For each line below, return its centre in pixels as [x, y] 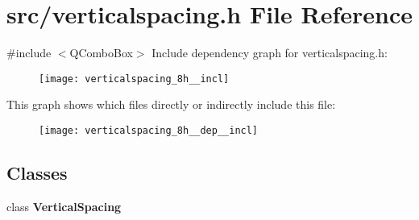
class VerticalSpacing [64, 206]
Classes [37, 173]
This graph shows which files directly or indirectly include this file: [171, 104]
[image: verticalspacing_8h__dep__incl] [149, 130]
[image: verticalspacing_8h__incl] [134, 79]
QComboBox [101, 53]
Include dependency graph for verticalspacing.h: [270, 53]
